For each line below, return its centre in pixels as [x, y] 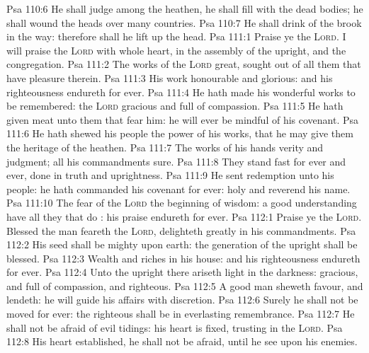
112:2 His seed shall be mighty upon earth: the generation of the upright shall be [182, 244]
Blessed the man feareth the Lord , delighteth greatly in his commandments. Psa [181, 230]
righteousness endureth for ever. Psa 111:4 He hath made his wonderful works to [181, 92]
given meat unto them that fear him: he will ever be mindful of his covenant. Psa [183, 119]
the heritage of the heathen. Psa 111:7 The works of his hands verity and [165, 147]
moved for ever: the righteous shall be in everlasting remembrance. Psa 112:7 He [181, 314]
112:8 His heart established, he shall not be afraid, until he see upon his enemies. [182, 341]
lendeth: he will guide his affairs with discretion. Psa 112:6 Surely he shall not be [182, 300]
